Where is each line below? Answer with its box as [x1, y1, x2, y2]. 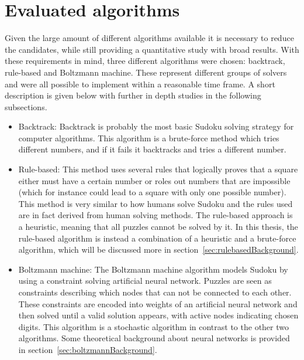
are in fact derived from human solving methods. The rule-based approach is [18, 209, 293, 221]
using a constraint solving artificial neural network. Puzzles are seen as [18, 274, 272, 287]
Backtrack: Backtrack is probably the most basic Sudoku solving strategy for [18, 120, 294, 133]
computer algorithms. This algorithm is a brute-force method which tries [18, 131, 279, 144]
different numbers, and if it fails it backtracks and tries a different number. [18, 143, 286, 155]
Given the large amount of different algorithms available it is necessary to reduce [5, 32, 294, 44]
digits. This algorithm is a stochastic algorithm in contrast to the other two [18, 320, 289, 332]
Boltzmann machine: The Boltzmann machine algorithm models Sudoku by [18, 263, 288, 275]
